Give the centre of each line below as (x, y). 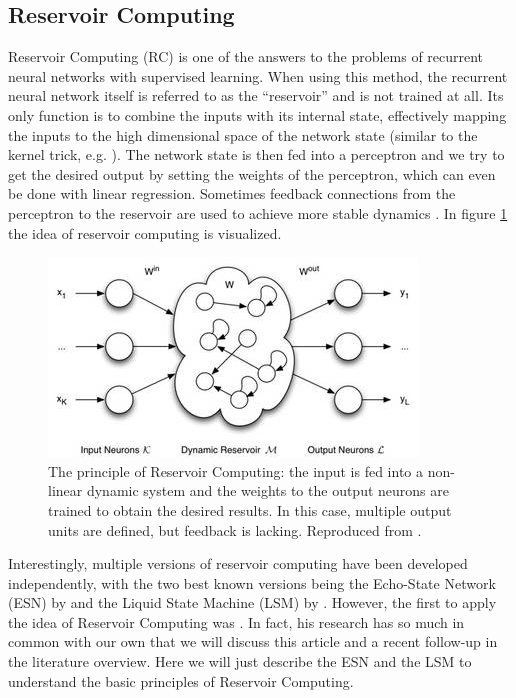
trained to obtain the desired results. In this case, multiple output (250, 509)
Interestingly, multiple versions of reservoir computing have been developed (238, 563)
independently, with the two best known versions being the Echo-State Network (252, 582)
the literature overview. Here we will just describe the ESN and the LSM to (240, 661)
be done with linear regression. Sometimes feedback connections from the (232, 193)
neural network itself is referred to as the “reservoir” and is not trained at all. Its (256, 95)
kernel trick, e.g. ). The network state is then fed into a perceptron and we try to (256, 154)
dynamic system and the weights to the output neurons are (267, 490)
